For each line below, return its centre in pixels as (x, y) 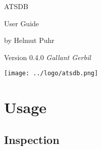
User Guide (22, 23)
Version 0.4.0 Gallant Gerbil (47, 57)
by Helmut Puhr (29, 40)
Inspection (32, 139)
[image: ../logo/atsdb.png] (51, 73)
